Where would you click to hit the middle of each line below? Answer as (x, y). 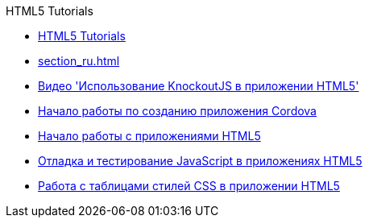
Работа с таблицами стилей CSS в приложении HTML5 (189, 186)
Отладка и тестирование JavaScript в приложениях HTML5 (200, 161)
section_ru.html (79, 61)
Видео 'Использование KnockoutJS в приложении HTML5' (199, 86)
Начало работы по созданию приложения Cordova (177, 111)
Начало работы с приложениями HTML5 (149, 136)
